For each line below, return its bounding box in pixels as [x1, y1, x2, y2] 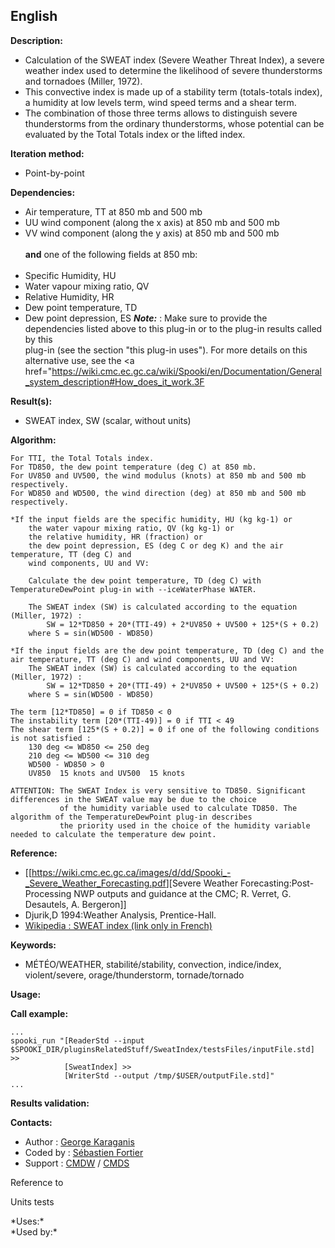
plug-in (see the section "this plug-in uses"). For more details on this [24, 344, 308, 356]
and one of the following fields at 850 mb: [24, 248, 198, 260]
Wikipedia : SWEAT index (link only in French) [24, 919, 213, 931]
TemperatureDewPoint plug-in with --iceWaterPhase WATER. [10, 584, 257, 594]
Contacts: [10, 1116, 53, 1128]
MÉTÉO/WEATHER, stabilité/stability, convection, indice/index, [24, 958, 282, 970]
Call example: [10, 1007, 69, 1019]
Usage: [10, 988, 42, 1000]
